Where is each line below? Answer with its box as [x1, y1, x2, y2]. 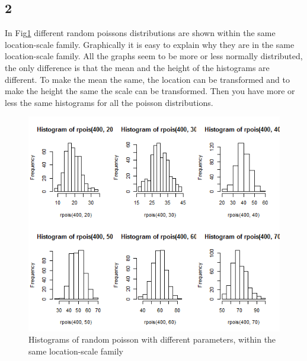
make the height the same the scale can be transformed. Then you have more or [5, 85, 295, 97]
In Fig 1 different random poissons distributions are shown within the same [5, 27, 276, 39]
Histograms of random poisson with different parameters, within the [28, 333, 276, 346]
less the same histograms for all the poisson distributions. [5, 96, 213, 108]
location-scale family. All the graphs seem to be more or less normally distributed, [5, 50, 303, 62]
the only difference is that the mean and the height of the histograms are [5, 61, 270, 73]
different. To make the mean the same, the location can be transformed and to [5, 73, 290, 85]
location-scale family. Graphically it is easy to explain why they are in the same [5, 38, 295, 50]
